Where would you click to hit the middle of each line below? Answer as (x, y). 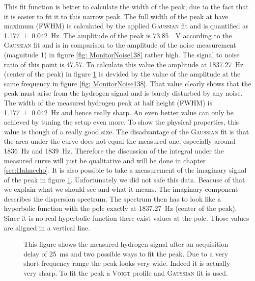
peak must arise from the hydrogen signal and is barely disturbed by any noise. (123, 93)
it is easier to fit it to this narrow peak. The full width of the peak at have (116, 16)
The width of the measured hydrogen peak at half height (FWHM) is (108, 102)
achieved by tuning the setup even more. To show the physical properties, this (122, 122)
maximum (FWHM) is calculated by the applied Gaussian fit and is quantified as (126, 26)
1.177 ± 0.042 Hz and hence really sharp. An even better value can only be (119, 112)
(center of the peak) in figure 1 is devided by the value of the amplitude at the (122, 74)
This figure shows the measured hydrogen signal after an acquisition (126, 244)
